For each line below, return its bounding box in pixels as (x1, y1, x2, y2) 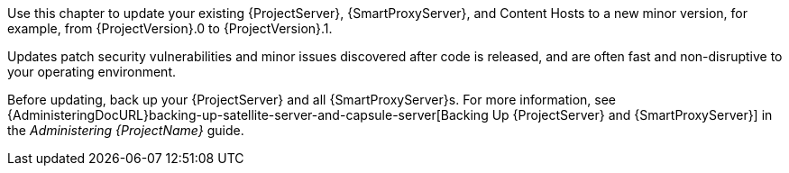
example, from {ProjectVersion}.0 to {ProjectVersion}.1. (7, 21, 333, 36)
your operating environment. (7, 64, 177, 79)
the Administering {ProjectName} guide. (7, 123, 244, 138)
